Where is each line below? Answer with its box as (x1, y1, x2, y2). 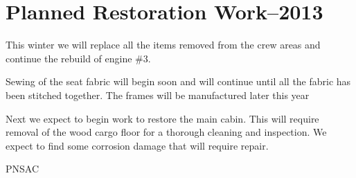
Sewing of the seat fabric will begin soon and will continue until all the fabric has (6, 74, 351, 89)
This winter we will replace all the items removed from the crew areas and (6, 37, 321, 52)
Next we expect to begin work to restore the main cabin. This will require (6, 111, 319, 125)
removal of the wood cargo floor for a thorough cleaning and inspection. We (6, 125, 327, 139)
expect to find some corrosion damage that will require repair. (6, 138, 269, 152)
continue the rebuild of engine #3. (6, 51, 151, 65)
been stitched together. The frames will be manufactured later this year (6, 87, 310, 102)
